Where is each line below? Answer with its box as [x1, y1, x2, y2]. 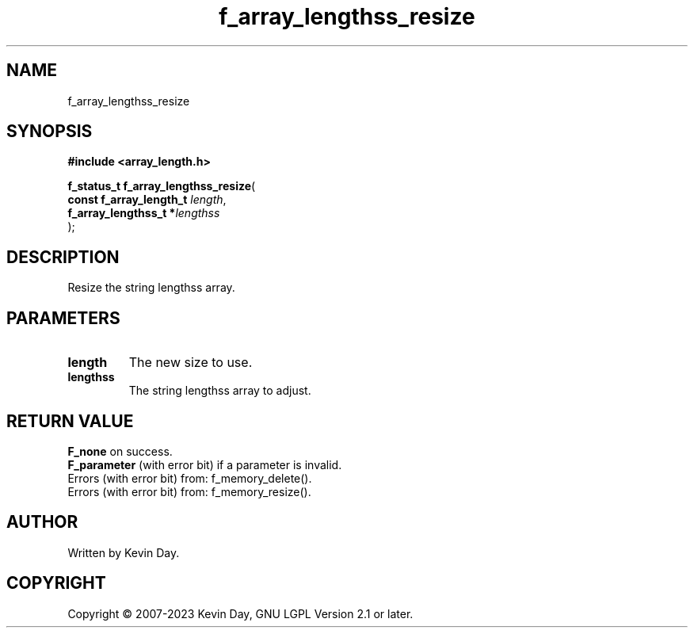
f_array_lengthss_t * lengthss [67, 206, 220, 220]
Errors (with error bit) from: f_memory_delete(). [67, 471, 312, 485]
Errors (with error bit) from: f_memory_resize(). [67, 484, 311, 498]
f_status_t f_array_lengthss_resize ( [67, 179, 256, 193]
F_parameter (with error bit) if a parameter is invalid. [67, 457, 342, 472]
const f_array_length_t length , [67, 193, 227, 207]
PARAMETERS [6, 307, 120, 328]
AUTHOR [6, 512, 78, 533]
